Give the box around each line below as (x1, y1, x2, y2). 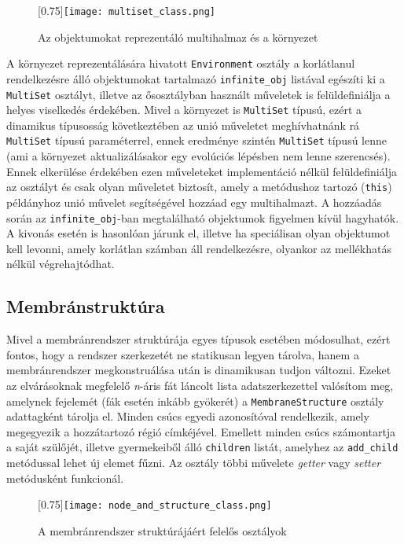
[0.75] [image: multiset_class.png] (38, 2, 215, 18)
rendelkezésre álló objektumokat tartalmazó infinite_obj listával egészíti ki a (6, 70, 385, 86)
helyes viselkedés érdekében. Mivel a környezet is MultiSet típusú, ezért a (6, 101, 362, 118)
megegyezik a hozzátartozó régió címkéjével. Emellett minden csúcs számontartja (6, 423, 396, 439)
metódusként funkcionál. (6, 469, 124, 486)
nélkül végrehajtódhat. (6, 255, 115, 272)
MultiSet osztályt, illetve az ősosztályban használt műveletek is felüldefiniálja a (6, 86, 391, 102)
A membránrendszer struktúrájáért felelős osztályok (38, 522, 287, 538)
